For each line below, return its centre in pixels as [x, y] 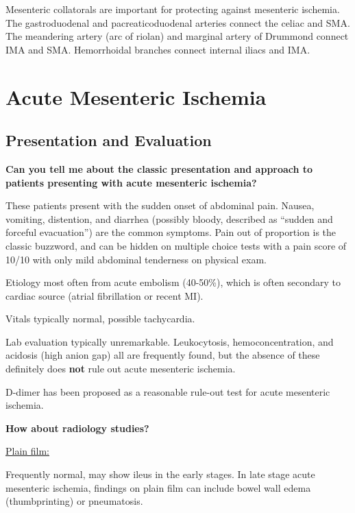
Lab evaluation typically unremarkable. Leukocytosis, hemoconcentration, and [170, 341]
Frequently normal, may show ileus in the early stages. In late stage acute [160, 474]
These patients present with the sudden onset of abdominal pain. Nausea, [160, 205]
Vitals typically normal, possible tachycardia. [100, 319]
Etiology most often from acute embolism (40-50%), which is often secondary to [173, 282]
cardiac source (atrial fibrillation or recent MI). [105, 295]
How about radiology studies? [77, 428]
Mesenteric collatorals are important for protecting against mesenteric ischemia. [173, 9]
